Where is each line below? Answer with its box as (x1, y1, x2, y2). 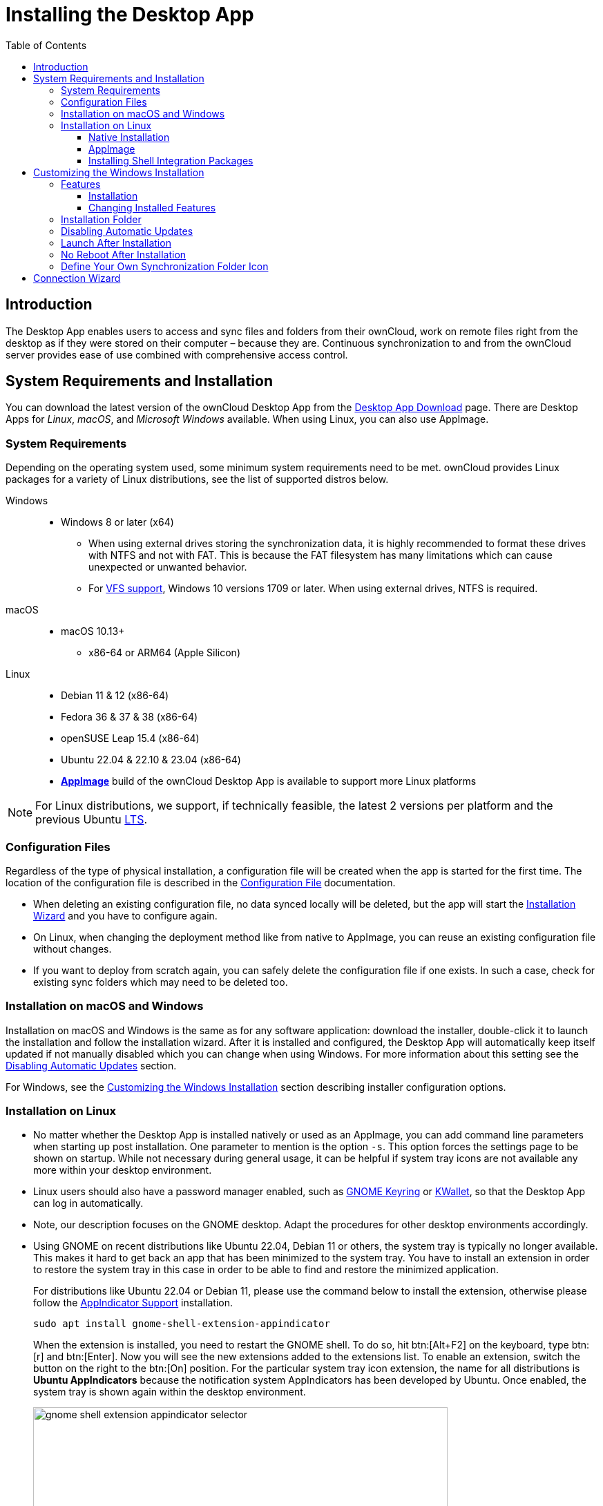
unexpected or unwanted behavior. (88, 561, 247, 573)
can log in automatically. (33, 1197, 144, 1210)
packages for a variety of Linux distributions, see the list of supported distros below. (6, 473, 389, 486)
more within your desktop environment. (33, 1164, 212, 1176)
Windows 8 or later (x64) (61, 516, 174, 528)
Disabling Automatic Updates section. (6, 1059, 177, 1071)
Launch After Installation (61, 236, 171, 249)
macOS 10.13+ (61, 625, 125, 638)
